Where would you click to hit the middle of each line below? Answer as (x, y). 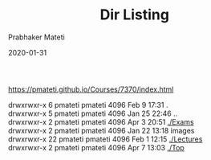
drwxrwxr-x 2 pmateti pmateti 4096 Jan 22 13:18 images (101, 130)
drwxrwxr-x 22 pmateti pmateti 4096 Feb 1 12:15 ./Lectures (105, 139)
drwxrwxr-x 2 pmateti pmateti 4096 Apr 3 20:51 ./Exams (101, 121)
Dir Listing (134, 15)
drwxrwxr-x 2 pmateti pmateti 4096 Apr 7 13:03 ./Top (97, 147)
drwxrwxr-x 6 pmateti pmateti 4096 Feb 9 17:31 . (88, 105)
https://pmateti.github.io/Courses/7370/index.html (91, 89)
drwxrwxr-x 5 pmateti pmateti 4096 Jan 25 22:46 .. (93, 113)
